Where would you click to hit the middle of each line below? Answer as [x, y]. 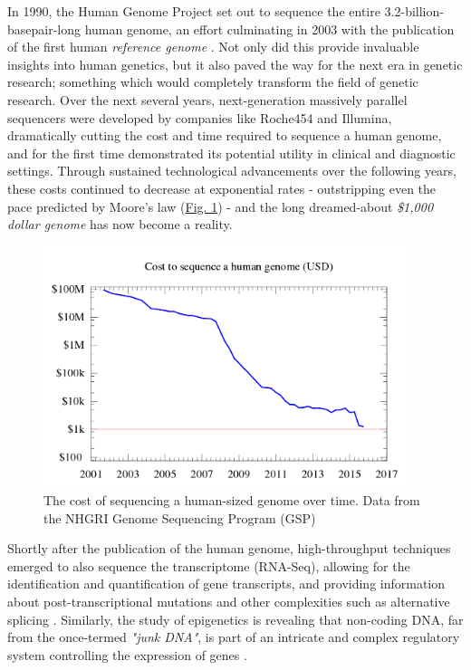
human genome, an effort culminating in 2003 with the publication [269, 29]
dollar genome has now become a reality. [120, 224]
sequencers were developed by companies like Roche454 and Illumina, [200, 117]
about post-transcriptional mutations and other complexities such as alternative [229, 602]
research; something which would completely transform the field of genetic [213, 82]
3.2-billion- [414, 11]
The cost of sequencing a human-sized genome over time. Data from [232, 500]
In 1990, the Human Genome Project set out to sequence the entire [194, 11]
